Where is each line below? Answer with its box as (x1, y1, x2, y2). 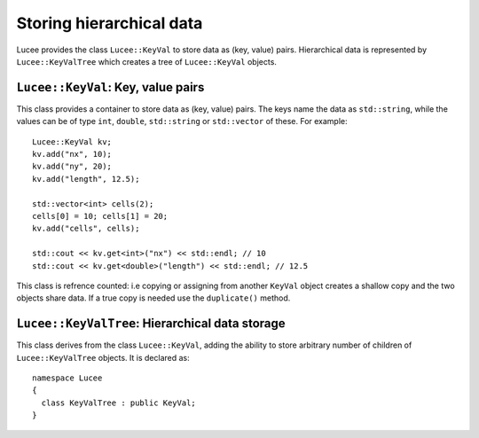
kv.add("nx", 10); (32, 149, 113, 160)
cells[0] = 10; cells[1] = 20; (32, 211, 169, 221)
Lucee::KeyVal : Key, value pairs (16, 80, 205, 95)
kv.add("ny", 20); (32, 161, 113, 172)
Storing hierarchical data (16, 13, 203, 33)
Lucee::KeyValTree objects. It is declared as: (16, 352, 190, 363)
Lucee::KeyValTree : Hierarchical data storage (16, 316, 286, 332)
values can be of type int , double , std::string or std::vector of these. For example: (16, 116, 348, 127)
